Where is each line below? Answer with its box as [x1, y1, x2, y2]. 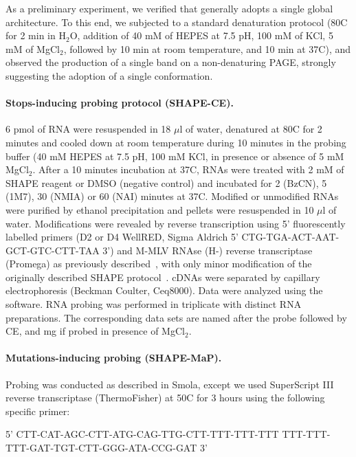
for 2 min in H [5, 28, 66, 43]
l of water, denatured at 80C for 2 [179, 122, 322, 136]
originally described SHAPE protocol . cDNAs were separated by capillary [5, 269, 320, 284]
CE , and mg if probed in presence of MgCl [5, 324, 185, 338]
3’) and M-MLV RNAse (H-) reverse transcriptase [102, 243, 313, 257]
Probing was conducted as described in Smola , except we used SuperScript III [5, 377, 334, 391]
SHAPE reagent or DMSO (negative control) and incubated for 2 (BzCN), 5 [5, 175, 327, 190]
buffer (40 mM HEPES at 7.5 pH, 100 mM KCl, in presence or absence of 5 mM [5, 148, 344, 163]
